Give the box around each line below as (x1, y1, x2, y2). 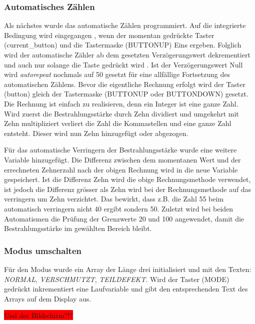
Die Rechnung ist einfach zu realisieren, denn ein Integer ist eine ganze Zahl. (4, 98, 238, 108)
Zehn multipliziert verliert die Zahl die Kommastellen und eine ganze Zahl (4, 118, 231, 128)
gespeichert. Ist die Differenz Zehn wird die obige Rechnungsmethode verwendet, (4, 174, 251, 184)
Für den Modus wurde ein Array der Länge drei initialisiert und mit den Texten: (4, 263, 251, 274)
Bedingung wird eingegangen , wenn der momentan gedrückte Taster (4, 29, 214, 40)
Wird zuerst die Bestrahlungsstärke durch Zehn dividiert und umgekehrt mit (4, 108, 239, 118)
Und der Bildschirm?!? (4, 310, 73, 320)
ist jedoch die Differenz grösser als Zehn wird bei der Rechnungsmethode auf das (4, 183, 251, 194)
